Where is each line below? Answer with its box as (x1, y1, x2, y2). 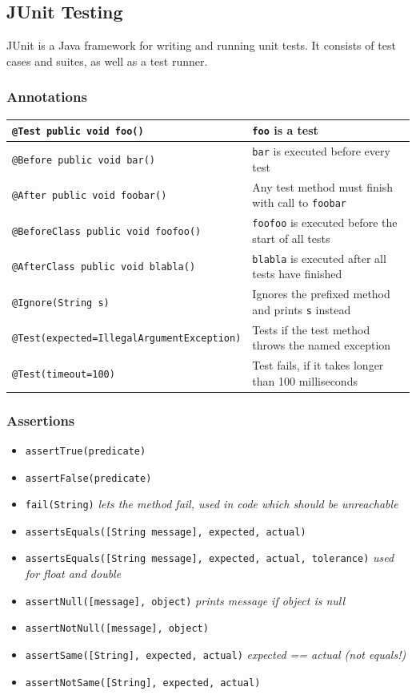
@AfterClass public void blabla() (12, 261, 196, 273)
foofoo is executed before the (252, 214, 398, 231)
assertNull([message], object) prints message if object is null (25, 592, 346, 608)
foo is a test (252, 122, 318, 139)
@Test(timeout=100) (12, 368, 115, 380)
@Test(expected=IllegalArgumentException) (12, 333, 242, 345)
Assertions (6, 410, 75, 430)
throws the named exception (252, 337, 391, 354)
